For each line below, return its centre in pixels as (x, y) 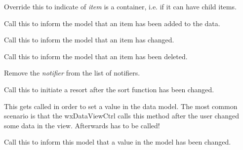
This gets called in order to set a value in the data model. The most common (121, 106)
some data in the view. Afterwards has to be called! (82, 125)
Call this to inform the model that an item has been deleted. (96, 56)
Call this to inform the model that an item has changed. (89, 40)
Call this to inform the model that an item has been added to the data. (112, 23)
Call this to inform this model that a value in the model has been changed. (118, 142)
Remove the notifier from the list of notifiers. (72, 73)
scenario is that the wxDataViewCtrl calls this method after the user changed (121, 116)
